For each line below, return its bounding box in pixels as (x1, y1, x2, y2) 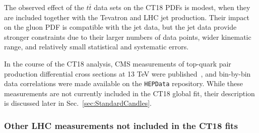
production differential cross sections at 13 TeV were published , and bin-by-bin (4, 68, 251, 79)
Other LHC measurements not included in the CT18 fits (4, 119, 238, 131)
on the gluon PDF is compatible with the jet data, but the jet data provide (4, 22, 237, 32)
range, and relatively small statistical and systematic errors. (4, 41, 189, 52)
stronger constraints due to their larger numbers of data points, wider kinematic (4, 31, 251, 42)
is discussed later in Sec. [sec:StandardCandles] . (4, 98, 152, 108)
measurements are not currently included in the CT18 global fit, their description (4, 88, 255, 98)
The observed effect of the (4, 2, 84, 12)
